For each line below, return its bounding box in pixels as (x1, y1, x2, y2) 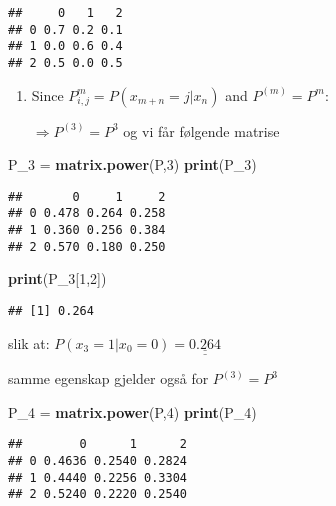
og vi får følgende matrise (123, 120, 280, 141)
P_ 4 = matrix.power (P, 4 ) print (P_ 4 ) (8, 401, 257, 422)
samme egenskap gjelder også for (8, 368, 209, 389)
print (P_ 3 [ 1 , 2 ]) (8, 268, 107, 289)
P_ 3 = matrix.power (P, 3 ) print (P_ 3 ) (8, 154, 257, 175)
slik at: (8, 332, 50, 353)
